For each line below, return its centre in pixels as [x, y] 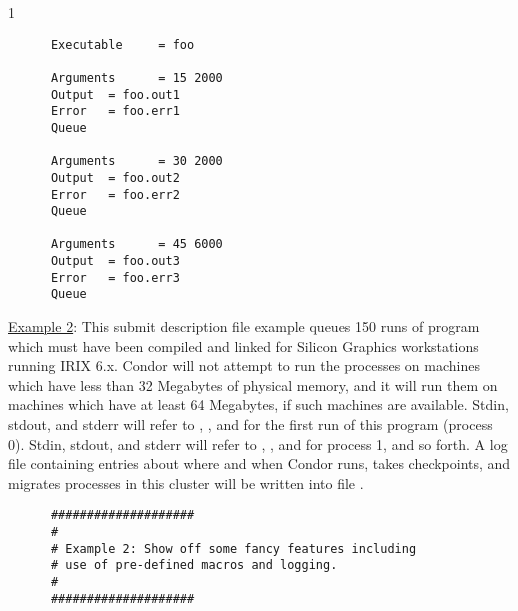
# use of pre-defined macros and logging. [194, 565]
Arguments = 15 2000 [136, 77]
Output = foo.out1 [115, 94]
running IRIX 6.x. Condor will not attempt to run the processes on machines [244, 365]
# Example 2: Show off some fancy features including [233, 548]
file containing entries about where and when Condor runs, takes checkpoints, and [259, 463]
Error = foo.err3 [115, 277]
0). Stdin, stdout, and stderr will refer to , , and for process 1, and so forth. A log [258, 443]
